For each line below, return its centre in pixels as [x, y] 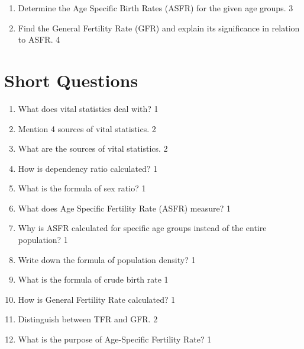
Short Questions [71, 80]
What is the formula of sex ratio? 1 [82, 188]
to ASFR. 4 [39, 39]
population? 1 [43, 240]
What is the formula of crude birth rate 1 [93, 279]
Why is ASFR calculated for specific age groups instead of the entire [142, 228]
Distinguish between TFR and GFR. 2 [88, 319]
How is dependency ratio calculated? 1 [88, 168]
